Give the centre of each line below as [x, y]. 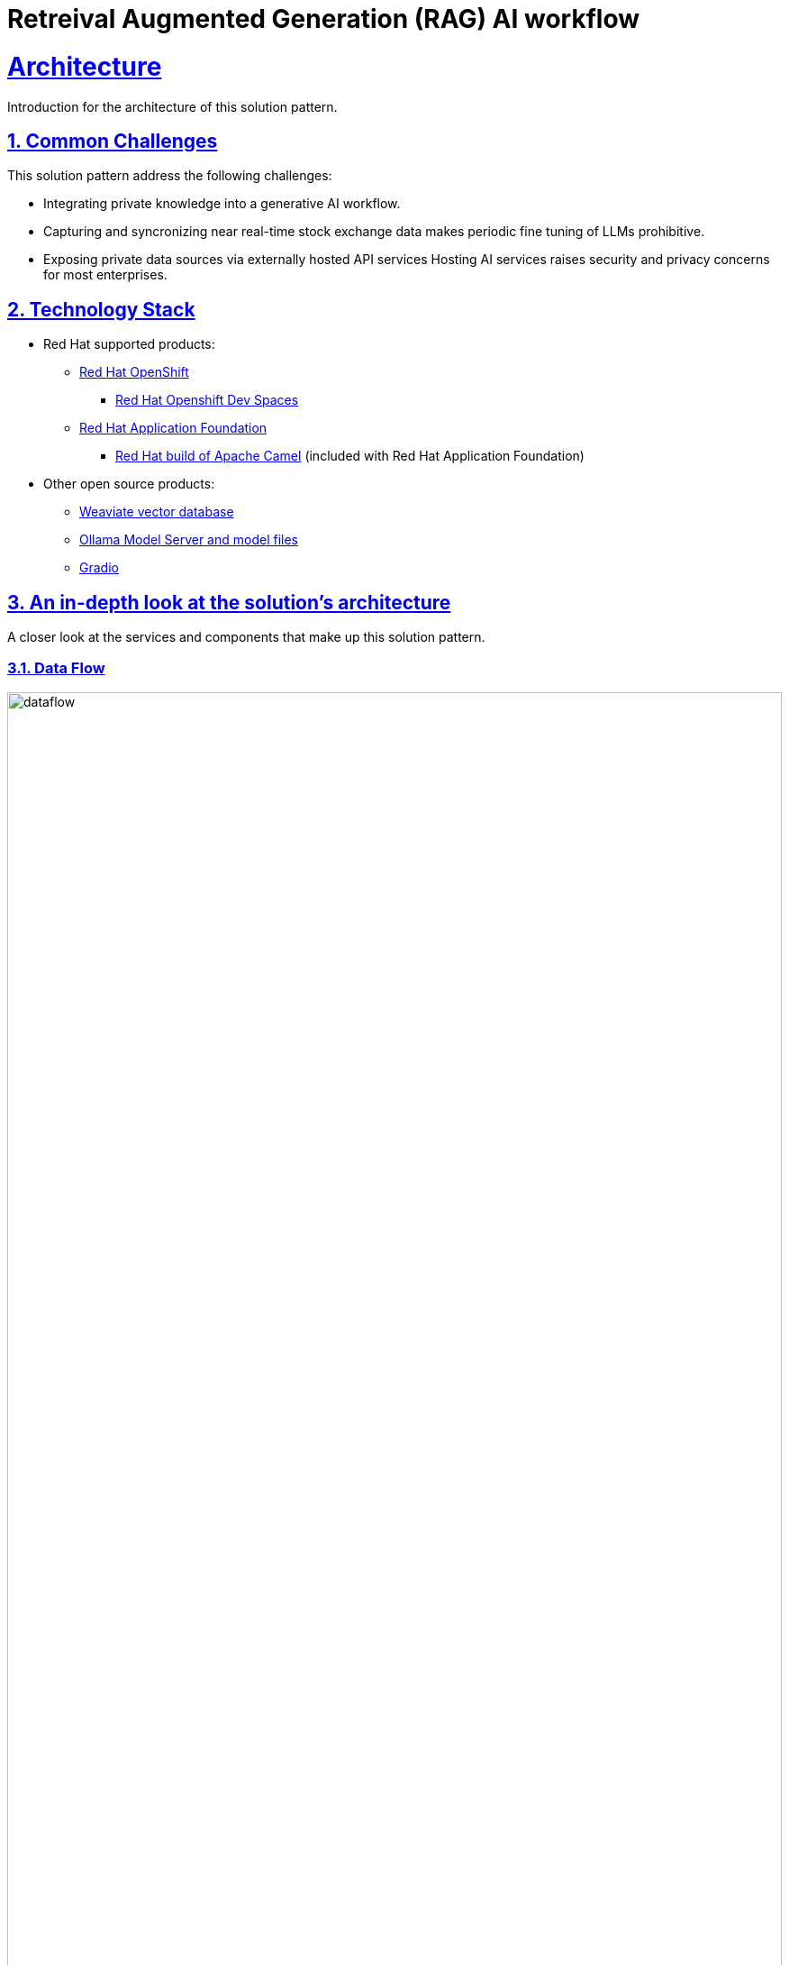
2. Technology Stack [101, 309]
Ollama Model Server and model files [189, 540]
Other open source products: [129, 484]
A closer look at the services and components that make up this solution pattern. [246, 637]
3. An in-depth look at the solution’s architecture [229, 602]
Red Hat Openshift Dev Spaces [207, 400]
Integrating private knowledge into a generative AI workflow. [222, 204]
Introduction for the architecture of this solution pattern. [172, 106]
